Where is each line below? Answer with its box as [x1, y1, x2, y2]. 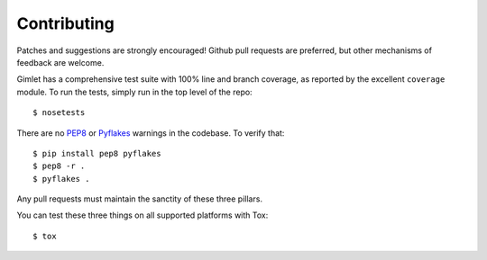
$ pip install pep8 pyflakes [32, 148, 161, 158]
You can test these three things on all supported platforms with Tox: [16, 210, 269, 220]
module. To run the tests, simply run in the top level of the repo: [16, 86, 253, 97]
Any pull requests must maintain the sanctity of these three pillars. [16, 193, 263, 204]
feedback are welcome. [16, 57, 105, 67]
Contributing [16, 13, 115, 33]
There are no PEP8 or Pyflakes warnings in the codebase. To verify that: [16, 127, 285, 139]
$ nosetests [32, 108, 86, 118]
